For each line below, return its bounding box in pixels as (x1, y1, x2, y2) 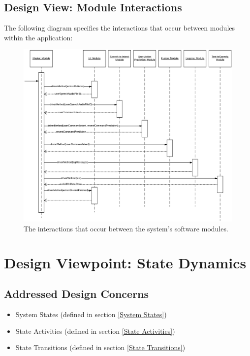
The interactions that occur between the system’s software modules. (24, 223, 228, 233)
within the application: (4, 32, 73, 42)
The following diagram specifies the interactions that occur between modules (4, 23, 235, 33)
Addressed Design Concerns (4, 286, 149, 301)
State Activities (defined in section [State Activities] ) (15, 325, 175, 336)
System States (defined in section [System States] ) (15, 309, 167, 320)
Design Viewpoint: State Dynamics (4, 252, 247, 272)
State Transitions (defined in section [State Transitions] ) (15, 342, 186, 353)
